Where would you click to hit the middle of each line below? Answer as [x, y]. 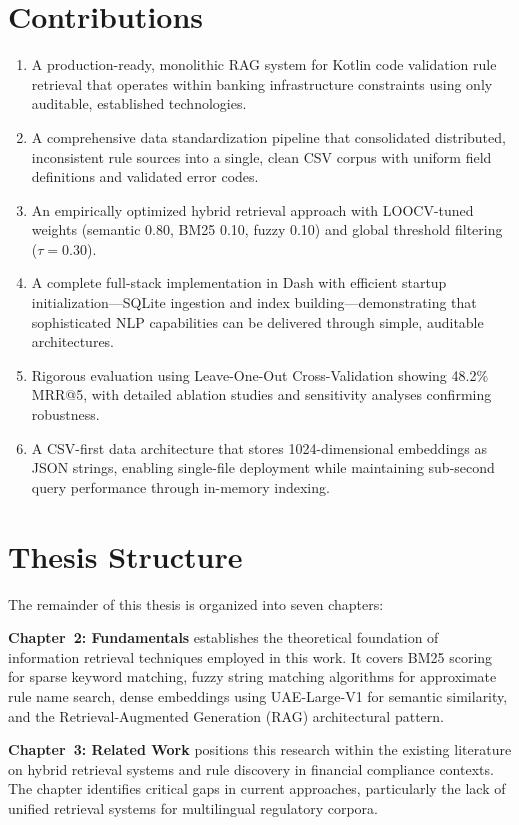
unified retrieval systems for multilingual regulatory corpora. [193, 807]
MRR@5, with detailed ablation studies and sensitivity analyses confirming [261, 394]
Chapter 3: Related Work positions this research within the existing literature [260, 749]
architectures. [73, 341]
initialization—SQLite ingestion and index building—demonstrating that [254, 302]
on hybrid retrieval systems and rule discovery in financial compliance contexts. [251, 768]
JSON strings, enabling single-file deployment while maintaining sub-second [263, 467]
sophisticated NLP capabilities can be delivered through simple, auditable [257, 321]
